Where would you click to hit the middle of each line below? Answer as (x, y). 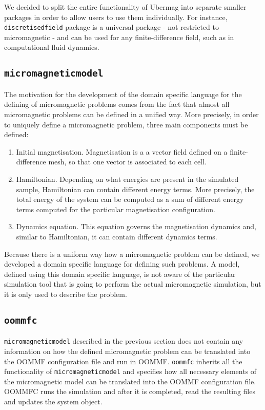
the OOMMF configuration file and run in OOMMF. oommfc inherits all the (123, 361)
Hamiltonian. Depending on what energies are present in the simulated (127, 179)
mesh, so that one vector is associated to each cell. (127, 162)
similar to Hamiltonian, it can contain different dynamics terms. (117, 236)
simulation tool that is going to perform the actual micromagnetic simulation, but (133, 284)
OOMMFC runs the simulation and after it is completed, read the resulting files (130, 391)
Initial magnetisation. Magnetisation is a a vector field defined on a (122, 151)
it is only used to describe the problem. (66, 294)
